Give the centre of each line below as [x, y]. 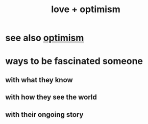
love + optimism [86, 9]
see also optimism [45, 38]
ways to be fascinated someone [74, 61]
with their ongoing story [44, 115]
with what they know [39, 80]
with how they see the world [51, 97]
